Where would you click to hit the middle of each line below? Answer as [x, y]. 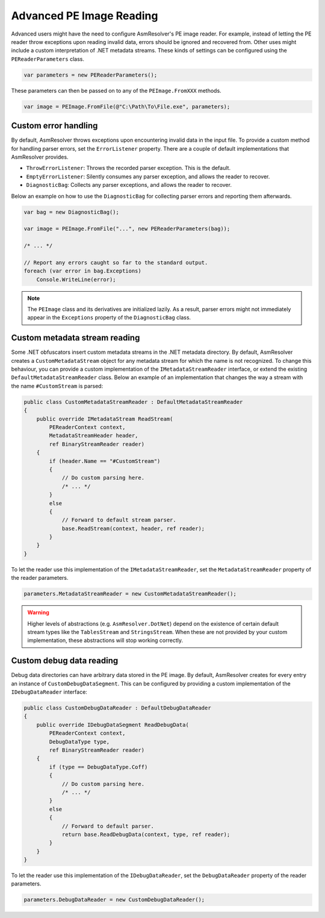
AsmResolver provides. [40, 157]
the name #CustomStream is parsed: [57, 386]
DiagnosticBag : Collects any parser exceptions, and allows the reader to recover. [129, 185]
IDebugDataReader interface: [49, 692]
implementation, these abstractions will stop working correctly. [105, 640]
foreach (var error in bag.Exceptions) [82, 271]
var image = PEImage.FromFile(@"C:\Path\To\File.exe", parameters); [127, 106]
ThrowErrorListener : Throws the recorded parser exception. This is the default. [128, 168]
